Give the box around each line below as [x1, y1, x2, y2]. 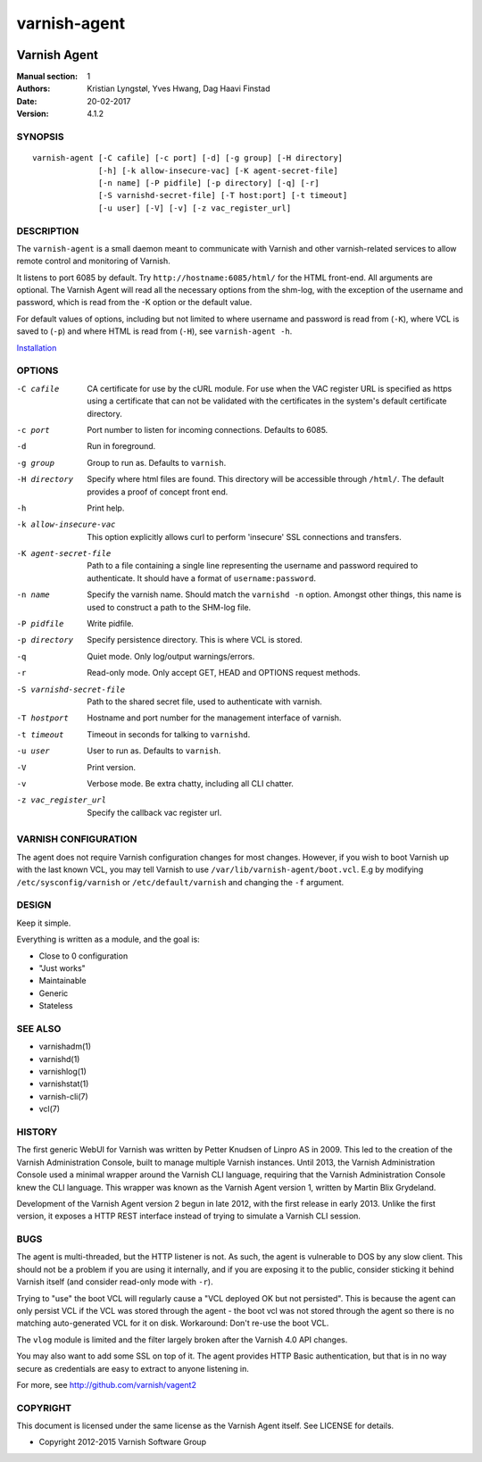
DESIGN [16, 899, 52, 911]
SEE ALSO [16, 1022, 62, 1034]
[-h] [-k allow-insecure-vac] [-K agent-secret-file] [98, 165, 338, 176]
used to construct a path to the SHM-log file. [87, 602, 252, 612]
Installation [16, 342, 57, 353]
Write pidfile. [87, 619, 134, 629]
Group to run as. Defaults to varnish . [87, 457, 227, 468]
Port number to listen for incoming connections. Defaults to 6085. [87, 424, 328, 435]
